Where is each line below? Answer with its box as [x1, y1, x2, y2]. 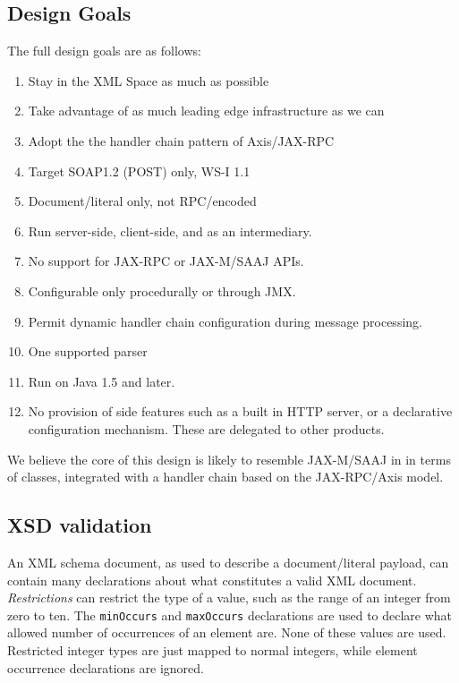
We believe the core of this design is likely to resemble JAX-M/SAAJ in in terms [7, 449, 451, 468]
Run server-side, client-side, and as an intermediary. [28, 221, 312, 240]
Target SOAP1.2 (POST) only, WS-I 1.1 [28, 161, 251, 180]
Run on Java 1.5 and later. [28, 371, 175, 390]
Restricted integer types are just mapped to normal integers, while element [7, 640, 418, 659]
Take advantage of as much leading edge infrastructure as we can [28, 101, 385, 120]
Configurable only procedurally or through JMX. [28, 281, 296, 300]
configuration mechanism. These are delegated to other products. [28, 419, 385, 438]
